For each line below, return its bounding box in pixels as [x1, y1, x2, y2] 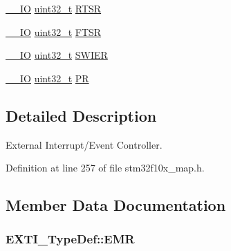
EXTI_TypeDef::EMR [6, 230, 135, 248]
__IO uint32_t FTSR [6, 24, 102, 39]
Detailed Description [6, 104, 157, 126]
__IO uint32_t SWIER [6, 48, 108, 62]
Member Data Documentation [6, 194, 226, 216]
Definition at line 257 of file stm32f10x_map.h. [6, 160, 205, 175]
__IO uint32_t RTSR [6, 1, 102, 15]
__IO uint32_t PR [6, 71, 89, 85]
